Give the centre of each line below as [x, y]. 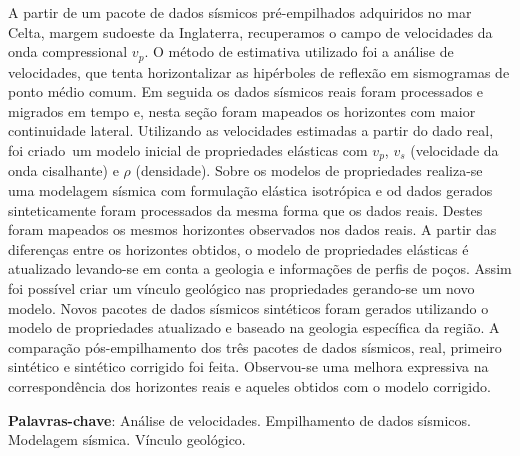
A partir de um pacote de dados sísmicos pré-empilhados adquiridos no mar [240, 12]
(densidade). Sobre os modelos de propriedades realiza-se [309, 170]
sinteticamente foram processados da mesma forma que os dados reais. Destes [245, 209]
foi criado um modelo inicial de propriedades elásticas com [188, 150]
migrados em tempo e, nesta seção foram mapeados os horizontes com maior [242, 110]
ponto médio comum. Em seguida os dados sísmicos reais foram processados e [246, 91]
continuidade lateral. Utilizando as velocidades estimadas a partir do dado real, [251, 130]
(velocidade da [454, 150]
